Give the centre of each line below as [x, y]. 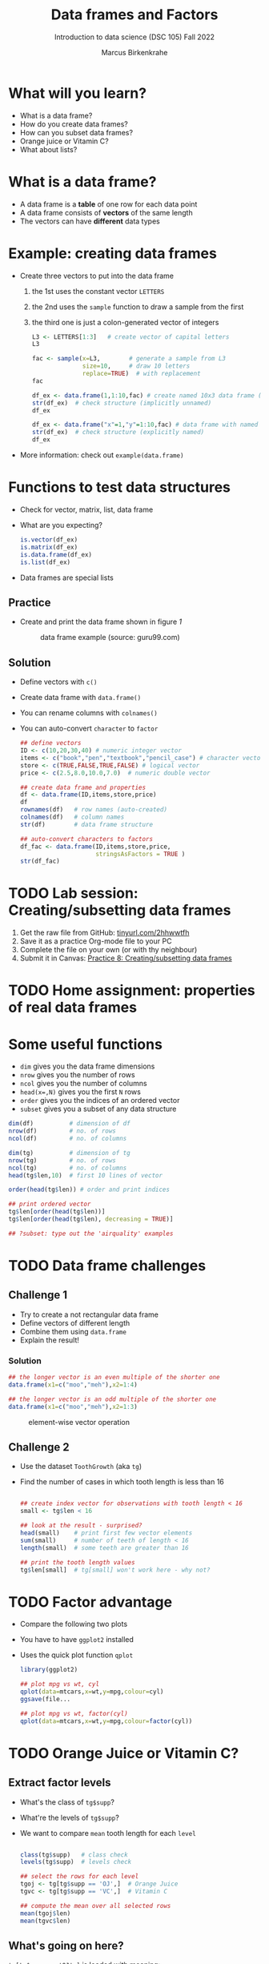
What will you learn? [77, 93]
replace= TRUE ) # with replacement [142, 374]
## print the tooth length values [77, 1562]
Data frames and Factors [134, 15]
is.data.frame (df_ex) [56, 554]
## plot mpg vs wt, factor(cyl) [74, 1713]
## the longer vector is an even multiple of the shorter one [114, 1378]
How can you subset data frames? [76, 132]
